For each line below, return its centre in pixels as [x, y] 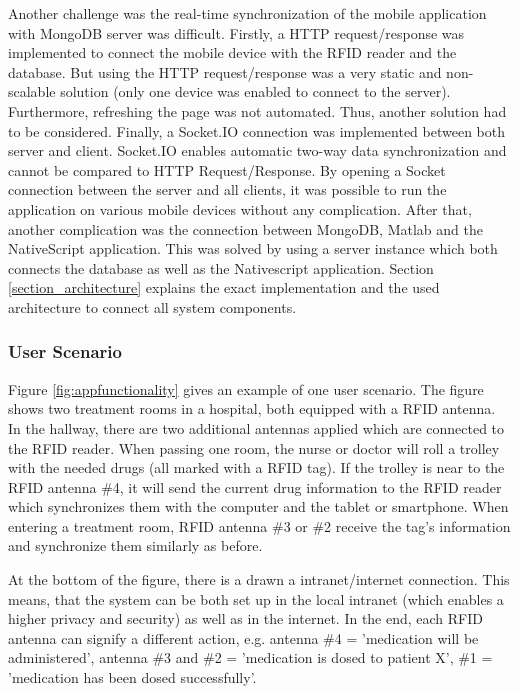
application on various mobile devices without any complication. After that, [240, 208]
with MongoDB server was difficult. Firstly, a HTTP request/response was [236, 32]
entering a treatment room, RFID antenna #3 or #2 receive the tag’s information [259, 525]
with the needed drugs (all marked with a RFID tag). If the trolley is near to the [256, 467]
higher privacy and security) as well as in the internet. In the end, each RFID [246, 618]
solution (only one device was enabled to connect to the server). [255, 91]
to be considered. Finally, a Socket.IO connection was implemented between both [256, 130]
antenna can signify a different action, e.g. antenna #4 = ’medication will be [243, 637]
